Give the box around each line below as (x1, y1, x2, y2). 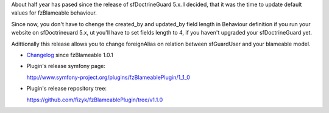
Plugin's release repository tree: (26, 85, 107, 92)
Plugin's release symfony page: (26, 63, 106, 70)
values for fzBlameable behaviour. (11, 9, 97, 16)
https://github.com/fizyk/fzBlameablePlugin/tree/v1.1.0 (26, 96, 163, 103)
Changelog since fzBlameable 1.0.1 (26, 51, 114, 58)
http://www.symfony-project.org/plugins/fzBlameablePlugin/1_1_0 (26, 74, 190, 81)
